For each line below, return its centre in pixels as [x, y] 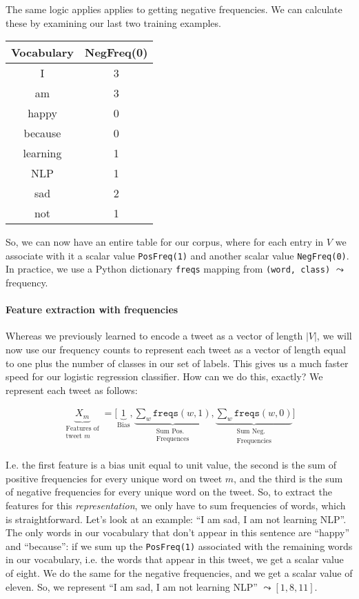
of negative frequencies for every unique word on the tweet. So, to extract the [169, 492]
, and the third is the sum [288, 478]
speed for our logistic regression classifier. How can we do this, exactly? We [164, 376]
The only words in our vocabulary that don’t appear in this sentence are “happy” [178, 532]
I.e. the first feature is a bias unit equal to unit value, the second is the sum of [171, 465]
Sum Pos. [170, 432]
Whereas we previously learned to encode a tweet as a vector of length [154, 336]
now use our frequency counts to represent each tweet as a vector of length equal [176, 350]
